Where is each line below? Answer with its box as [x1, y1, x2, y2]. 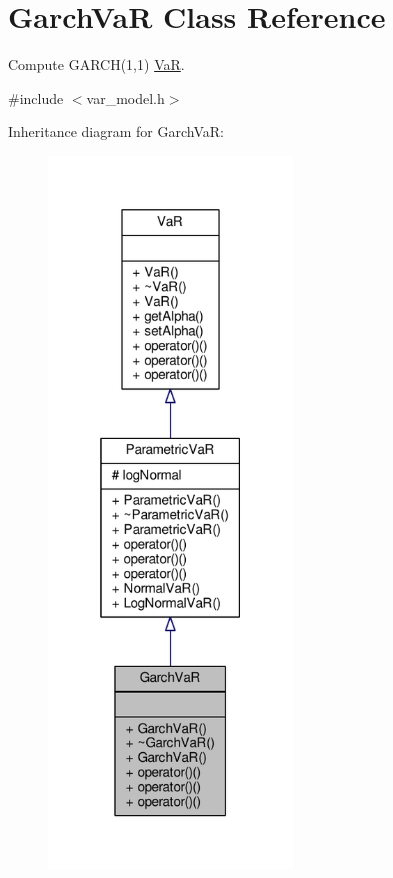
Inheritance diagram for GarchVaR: [8, 121, 224, 142]
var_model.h [86, 87, 165, 108]
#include [8, 87, 64, 108]
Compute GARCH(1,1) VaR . [8, 54, 185, 75]
